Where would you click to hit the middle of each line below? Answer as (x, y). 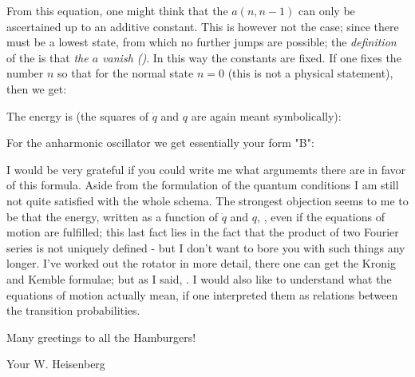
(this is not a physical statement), (310, 73)
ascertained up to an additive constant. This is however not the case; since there (203, 26)
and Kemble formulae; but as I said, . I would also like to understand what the (199, 278)
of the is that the (47, 57)
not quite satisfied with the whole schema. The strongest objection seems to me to (207, 200)
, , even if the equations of (321, 216)
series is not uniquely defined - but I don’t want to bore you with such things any (206, 247)
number (25, 73)
